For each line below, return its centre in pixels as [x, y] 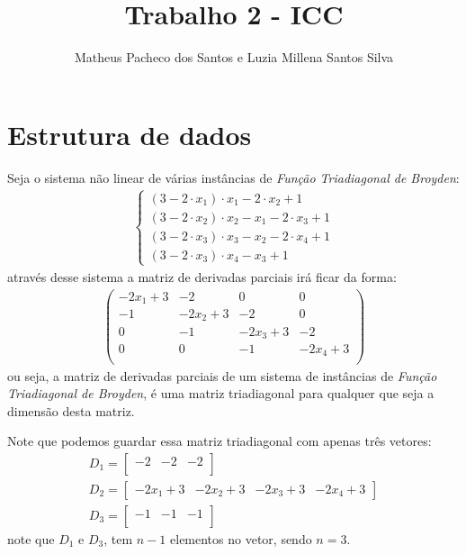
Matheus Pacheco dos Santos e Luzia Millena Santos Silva [234, 57]
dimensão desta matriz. [71, 410]
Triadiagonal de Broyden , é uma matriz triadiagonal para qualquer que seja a [221, 393]
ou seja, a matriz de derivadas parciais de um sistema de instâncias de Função [222, 375]
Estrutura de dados [130, 134]
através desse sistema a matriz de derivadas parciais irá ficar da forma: [202, 276]
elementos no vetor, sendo [241, 539]
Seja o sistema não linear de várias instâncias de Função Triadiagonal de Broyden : [233, 177]
